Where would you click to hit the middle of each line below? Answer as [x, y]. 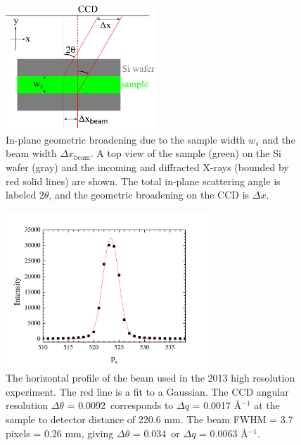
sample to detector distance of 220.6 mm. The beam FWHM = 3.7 [149, 419]
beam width [31, 153]
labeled [21, 195]
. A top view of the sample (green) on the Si [186, 153]
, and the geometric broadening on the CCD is [149, 195]
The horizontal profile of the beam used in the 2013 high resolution [150, 378]
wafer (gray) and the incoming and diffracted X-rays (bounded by [147, 167]
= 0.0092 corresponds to [120, 405]
